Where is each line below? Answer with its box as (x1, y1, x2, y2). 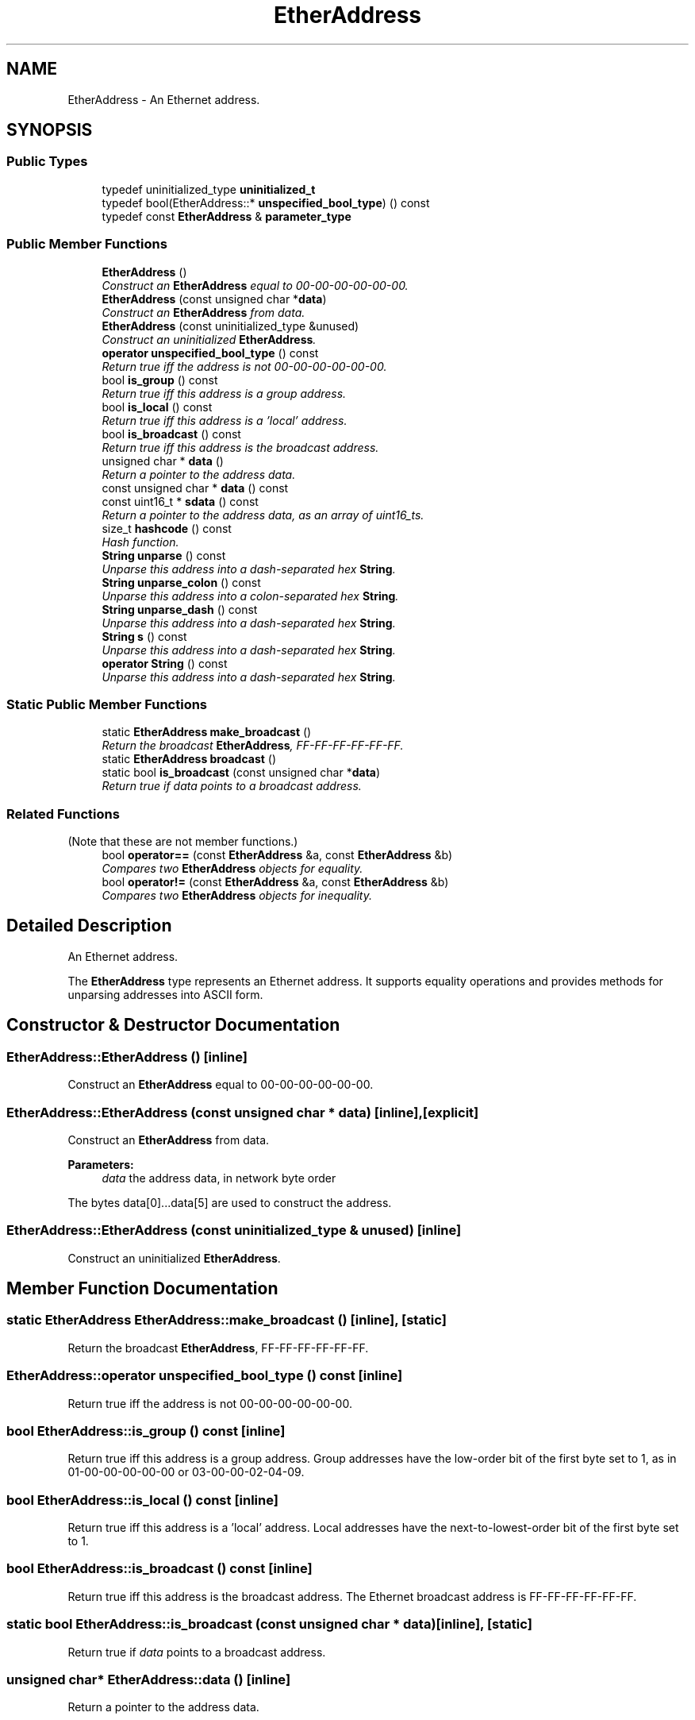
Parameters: (67, 1157, 134, 1171)
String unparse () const (102, 548, 226, 562)
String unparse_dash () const (102, 602, 258, 616)
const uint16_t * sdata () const (102, 494, 259, 508)
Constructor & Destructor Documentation (6, 1015, 340, 1035)
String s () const (102, 629, 187, 643)
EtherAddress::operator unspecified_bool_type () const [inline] (6, 1367, 403, 1384)
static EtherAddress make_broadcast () (102, 725, 312, 739)
